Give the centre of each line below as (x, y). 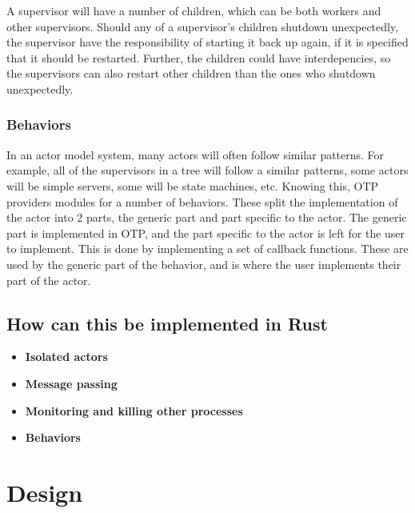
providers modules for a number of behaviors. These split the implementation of (202, 201)
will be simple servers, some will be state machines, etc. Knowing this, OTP (193, 185)
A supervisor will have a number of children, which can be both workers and (194, 10)
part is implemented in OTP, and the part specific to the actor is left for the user (206, 232)
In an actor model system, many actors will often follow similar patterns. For (196, 154)
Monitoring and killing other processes (134, 410)
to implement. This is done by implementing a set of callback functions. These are (207, 248)
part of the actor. (49, 280)
